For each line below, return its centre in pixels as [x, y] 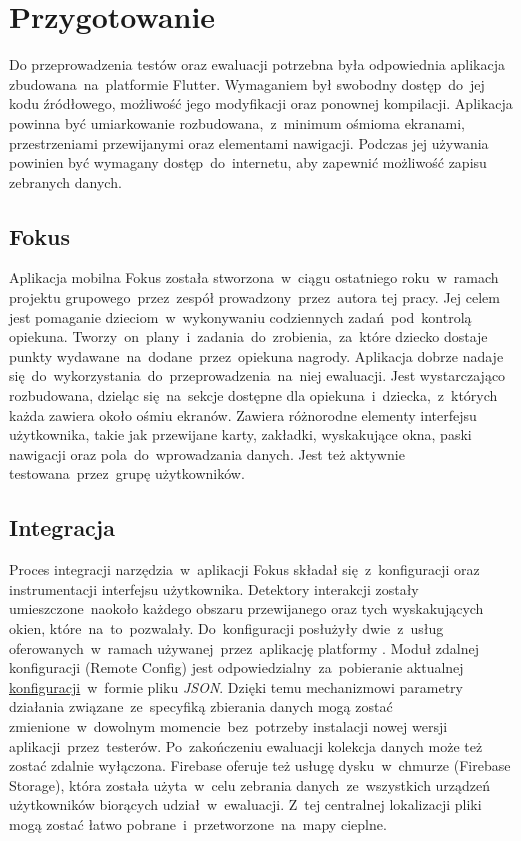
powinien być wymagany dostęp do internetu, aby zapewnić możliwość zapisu [248, 162]
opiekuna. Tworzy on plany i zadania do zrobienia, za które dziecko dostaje [248, 336]
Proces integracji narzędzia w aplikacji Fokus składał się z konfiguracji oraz [244, 569]
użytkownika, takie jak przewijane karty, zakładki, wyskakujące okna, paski [240, 434]
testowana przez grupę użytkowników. [127, 473]
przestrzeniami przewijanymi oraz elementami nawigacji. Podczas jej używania [249, 142]
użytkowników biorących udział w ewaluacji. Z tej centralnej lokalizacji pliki [245, 804]
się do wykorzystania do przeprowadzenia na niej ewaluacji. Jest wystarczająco [257, 375]
